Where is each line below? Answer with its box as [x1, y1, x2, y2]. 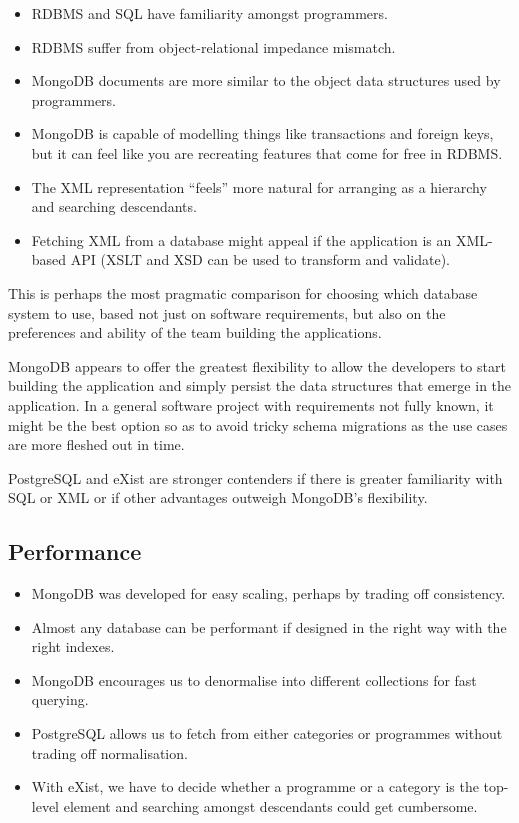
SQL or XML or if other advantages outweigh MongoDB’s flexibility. [8, 487, 428, 508]
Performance [8, 536, 142, 567]
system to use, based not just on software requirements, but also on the [8, 302, 446, 323]
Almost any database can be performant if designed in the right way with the [31, 616, 507, 637]
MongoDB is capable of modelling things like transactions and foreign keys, [31, 123, 494, 144]
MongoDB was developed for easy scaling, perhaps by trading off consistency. [31, 583, 506, 604]
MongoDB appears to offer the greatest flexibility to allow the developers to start [8, 355, 506, 376]
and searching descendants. [31, 196, 197, 217]
